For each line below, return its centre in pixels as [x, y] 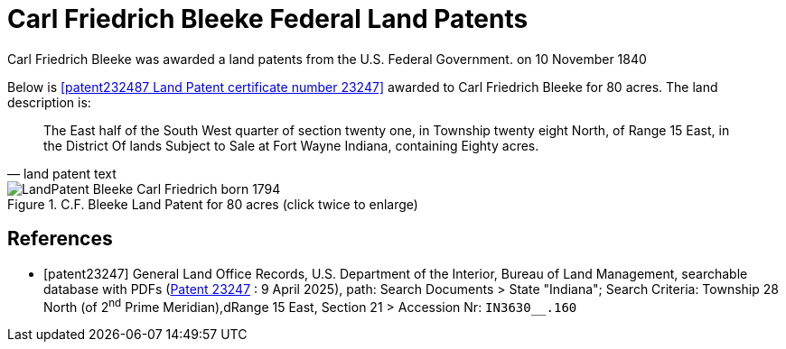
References [60, 239]
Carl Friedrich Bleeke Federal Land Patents [268, 19]
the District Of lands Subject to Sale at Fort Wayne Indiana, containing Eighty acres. [291, 145]
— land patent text [62, 173]
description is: [49, 102]
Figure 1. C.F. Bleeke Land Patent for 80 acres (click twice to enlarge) [213, 204]
